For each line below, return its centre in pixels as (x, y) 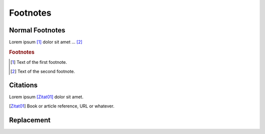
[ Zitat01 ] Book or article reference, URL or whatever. (62, 106)
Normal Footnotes (37, 30)
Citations (23, 85)
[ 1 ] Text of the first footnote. (39, 62)
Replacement (30, 120)
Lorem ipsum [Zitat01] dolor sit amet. (46, 97)
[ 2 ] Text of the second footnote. (43, 71)
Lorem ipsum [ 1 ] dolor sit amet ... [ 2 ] (46, 42)
